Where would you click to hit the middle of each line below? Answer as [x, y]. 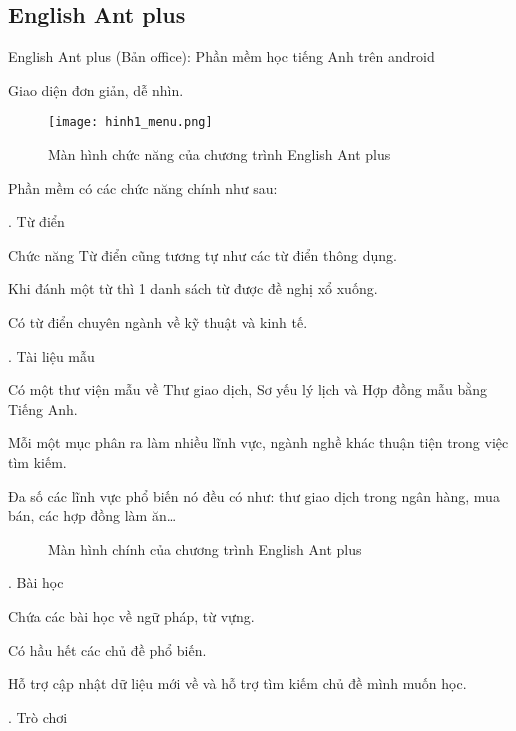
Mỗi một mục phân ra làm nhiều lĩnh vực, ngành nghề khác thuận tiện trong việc [258, 442]
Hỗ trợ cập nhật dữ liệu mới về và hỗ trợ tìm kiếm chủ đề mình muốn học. [237, 683]
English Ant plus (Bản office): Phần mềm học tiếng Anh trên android [221, 56]
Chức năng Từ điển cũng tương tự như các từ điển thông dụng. [202, 254]
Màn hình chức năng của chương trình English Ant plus [219, 154]
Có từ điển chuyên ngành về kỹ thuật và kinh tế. [158, 322]
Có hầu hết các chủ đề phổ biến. [107, 649]
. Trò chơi [38, 716]
